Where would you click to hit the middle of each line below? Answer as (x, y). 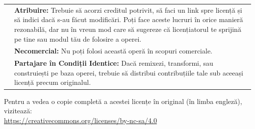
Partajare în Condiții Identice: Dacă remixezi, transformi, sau (114, 63)
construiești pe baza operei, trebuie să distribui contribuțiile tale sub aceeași (129, 72)
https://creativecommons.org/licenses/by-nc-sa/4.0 (80, 120)
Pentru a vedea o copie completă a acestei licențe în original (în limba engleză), (123, 101)
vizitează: (18, 111)
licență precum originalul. (53, 82)
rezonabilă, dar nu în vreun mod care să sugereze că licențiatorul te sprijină (128, 29)
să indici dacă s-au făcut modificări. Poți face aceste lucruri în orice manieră (129, 19)
